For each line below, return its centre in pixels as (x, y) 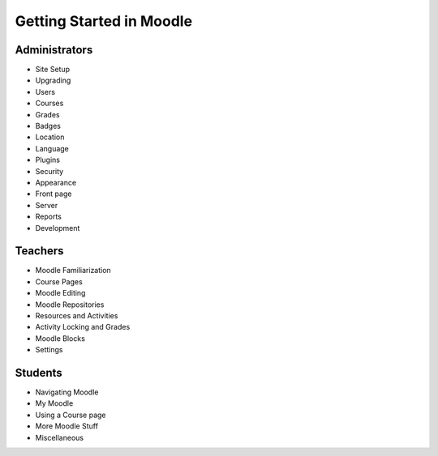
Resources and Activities (77, 315)
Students (39, 373)
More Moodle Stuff (67, 426)
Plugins (48, 160)
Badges (48, 126)
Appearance (56, 182)
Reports (49, 217)
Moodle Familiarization (73, 271)
